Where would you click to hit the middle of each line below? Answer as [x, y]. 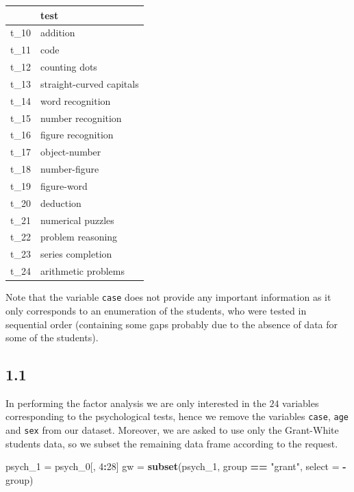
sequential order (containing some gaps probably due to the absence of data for [172, 324]
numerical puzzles [77, 220]
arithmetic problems [82, 271]
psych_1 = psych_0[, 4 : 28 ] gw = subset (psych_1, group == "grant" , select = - [176, 466]
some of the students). [52, 337]
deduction [61, 202]
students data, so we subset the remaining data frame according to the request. [172, 443]
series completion [76, 254]
